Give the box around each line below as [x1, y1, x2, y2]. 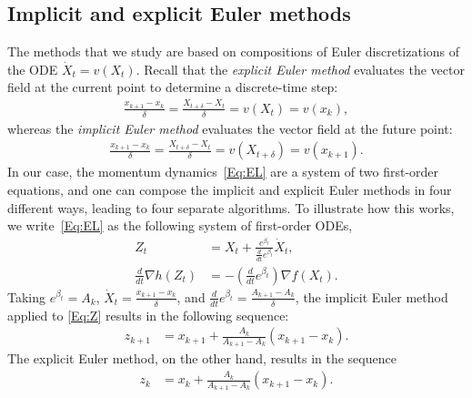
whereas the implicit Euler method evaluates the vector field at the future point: [7, 118, 453, 138]
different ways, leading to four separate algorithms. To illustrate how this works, [7, 198, 455, 217]
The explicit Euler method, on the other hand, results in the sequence [7, 349, 397, 368]
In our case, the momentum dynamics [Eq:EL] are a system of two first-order [7, 162, 439, 181]
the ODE [7, 59, 58, 78]
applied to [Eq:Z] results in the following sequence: [7, 305, 289, 324]
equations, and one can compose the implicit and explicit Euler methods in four [7, 179, 452, 199]
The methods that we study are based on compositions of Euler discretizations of [7, 42, 460, 61]
